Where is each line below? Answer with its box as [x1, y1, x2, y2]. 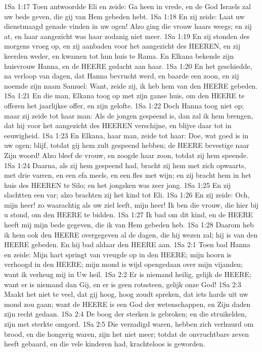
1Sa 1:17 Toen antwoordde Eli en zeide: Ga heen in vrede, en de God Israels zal [4, 1, 251, 11]
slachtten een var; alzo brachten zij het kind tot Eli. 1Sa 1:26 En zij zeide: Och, [4, 189, 250, 200]
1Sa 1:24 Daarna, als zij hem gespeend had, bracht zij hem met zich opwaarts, [4, 160, 246, 170]
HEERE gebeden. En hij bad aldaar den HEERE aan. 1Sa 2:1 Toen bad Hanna [4, 239, 250, 250]
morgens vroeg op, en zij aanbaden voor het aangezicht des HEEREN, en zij [4, 41, 240, 51]
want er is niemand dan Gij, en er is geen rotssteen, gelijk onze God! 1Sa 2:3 [4, 279, 241, 289]
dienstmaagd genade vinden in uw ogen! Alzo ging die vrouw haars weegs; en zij [4, 21, 252, 31]
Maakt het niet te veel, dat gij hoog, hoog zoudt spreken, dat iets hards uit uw [4, 289, 248, 299]
